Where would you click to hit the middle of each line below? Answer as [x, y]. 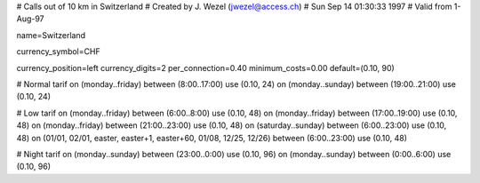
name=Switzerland [51, 35]
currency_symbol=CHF [59, 52]
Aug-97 [30, 19]
